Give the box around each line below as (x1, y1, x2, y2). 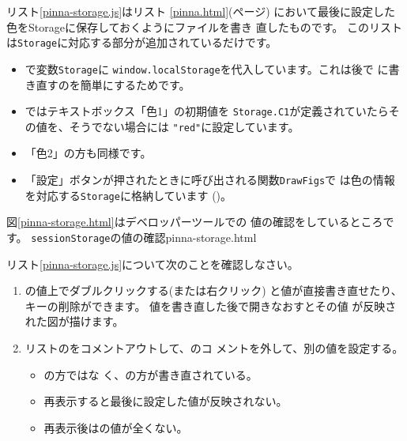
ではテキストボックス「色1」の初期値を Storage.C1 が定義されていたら (24, 103, 389, 119)
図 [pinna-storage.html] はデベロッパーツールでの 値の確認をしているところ (6, 213, 383, 230)
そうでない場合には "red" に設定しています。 (69, 118, 300, 134)
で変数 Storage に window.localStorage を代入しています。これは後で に (24, 60, 389, 77)
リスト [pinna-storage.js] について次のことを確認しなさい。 (6, 255, 299, 272)
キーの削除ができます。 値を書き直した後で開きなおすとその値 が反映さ (24, 297, 397, 314)
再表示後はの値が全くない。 (43, 419, 188, 435)
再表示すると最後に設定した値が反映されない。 (43, 393, 288, 409)
